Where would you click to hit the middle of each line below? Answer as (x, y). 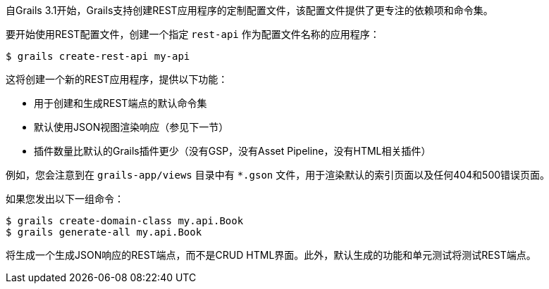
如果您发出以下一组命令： (65, 199)
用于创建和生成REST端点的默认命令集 (121, 103)
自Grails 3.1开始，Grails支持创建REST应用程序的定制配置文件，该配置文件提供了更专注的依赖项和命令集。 (249, 10)
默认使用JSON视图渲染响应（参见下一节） (131, 127)
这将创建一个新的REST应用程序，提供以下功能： (117, 79)
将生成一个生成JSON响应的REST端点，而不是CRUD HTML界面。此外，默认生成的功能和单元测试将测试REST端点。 (271, 255)
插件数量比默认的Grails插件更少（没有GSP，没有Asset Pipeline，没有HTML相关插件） (233, 151)
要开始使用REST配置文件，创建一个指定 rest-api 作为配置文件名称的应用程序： (193, 34)
